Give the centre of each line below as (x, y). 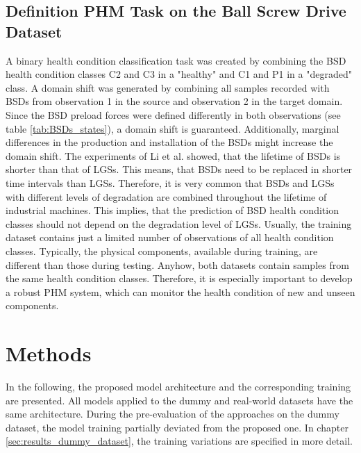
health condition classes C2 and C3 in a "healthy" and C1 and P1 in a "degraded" (179, 74)
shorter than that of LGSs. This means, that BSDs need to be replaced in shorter (179, 169)
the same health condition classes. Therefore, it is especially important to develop (179, 278)
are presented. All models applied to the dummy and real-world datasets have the (179, 400)
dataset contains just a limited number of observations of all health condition (170, 237)
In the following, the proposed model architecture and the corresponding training (178, 386)
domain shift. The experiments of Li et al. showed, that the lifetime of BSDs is (173, 155)
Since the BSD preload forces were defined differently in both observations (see (173, 114)
